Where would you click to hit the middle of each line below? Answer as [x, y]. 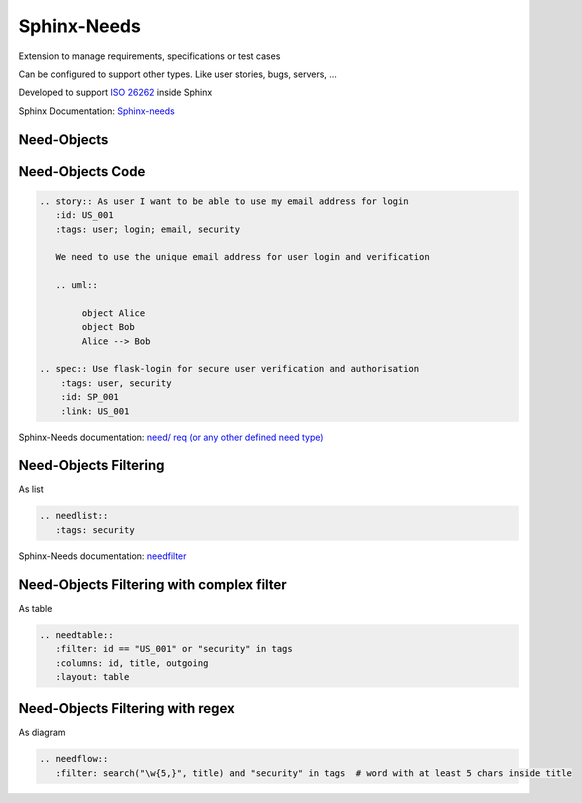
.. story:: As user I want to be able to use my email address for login [224, 201]
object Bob [108, 327]
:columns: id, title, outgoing [132, 663]
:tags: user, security [116, 383]
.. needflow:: [74, 759]
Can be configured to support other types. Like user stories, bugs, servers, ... [177, 74]
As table [35, 608]
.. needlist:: [74, 516]
